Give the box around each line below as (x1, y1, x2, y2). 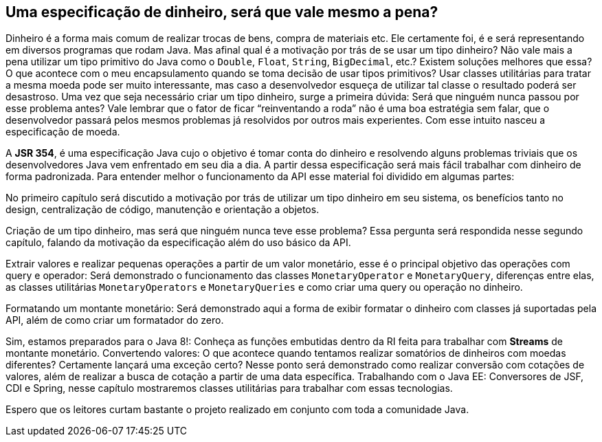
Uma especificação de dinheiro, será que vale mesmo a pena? (5, 3, 438, 21)
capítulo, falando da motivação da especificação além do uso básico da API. (5, 236, 351, 249)
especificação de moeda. (5, 126, 120, 138)
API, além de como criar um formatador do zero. (5, 314, 224, 327)
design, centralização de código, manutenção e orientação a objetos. (5, 203, 320, 216)
